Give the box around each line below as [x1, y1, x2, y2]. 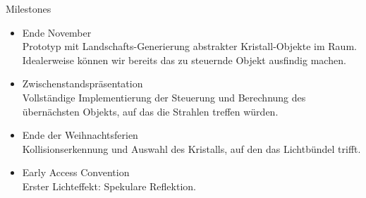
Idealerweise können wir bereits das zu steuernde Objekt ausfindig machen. [22, 52, 346, 67]
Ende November [22, 25, 92, 39]
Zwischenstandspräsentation [22, 76, 143, 91]
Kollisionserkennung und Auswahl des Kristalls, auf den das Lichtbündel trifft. [22, 141, 361, 156]
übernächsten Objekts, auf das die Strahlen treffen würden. [22, 104, 279, 118]
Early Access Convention [22, 165, 130, 180]
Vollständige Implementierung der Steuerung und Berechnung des [22, 89, 306, 104]
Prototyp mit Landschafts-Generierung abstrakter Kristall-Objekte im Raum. [22, 39, 357, 54]
